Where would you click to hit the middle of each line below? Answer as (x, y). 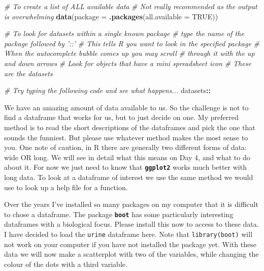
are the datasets (28, 73)
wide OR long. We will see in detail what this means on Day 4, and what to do (127, 157)
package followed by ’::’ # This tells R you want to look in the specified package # (132, 43)
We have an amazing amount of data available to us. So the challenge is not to (126, 107)
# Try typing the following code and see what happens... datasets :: (107, 90)
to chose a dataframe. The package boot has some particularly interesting (119, 214)
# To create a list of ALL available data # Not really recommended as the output (131, 6)
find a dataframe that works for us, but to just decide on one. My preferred (121, 117)
